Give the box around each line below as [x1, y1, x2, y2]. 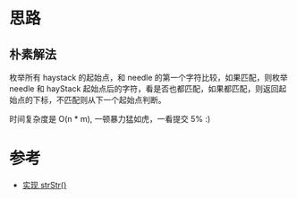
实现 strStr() [21, 179, 67, 190]
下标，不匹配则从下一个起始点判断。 [32, 95, 166, 105]
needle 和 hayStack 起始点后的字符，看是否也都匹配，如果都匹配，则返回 [9, 83, 279, 94]
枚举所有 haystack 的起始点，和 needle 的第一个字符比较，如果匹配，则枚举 [9, 73, 288, 82]
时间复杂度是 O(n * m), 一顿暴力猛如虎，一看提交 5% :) [9, 114, 211, 124]
